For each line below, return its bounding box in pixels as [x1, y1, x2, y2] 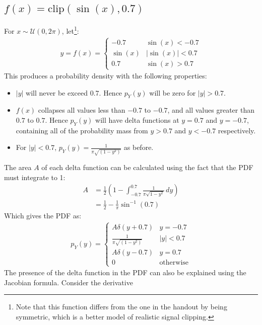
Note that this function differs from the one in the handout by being [16, 301, 227, 312]
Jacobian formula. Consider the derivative [4, 277, 133, 287]
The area [4, 162, 32, 173]
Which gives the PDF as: [4, 210, 82, 220]
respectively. [218, 125, 256, 135]
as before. [123, 142, 154, 152]
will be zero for [149, 87, 196, 98]
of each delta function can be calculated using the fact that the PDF [41, 162, 253, 173]
